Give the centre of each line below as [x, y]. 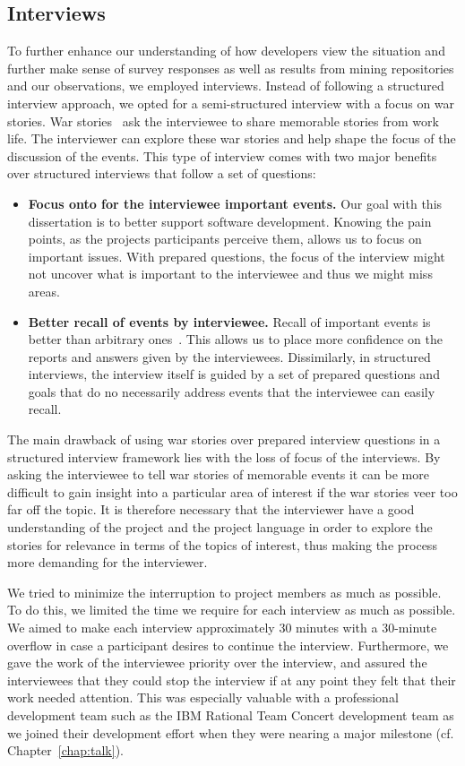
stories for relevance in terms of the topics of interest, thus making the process [222, 544]
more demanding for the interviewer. [108, 562]
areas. [44, 291]
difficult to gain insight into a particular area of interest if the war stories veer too [232, 491]
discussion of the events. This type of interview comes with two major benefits [222, 155]
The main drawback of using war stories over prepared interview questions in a [224, 439]
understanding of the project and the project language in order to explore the [220, 527]
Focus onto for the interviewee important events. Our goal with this [235, 203]
